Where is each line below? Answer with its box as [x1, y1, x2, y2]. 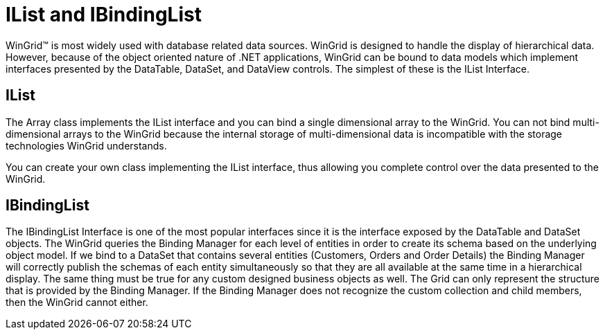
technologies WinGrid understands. [6, 139, 167, 152]
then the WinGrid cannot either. [6, 296, 148, 309]
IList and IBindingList [6, 3, 202, 26]
